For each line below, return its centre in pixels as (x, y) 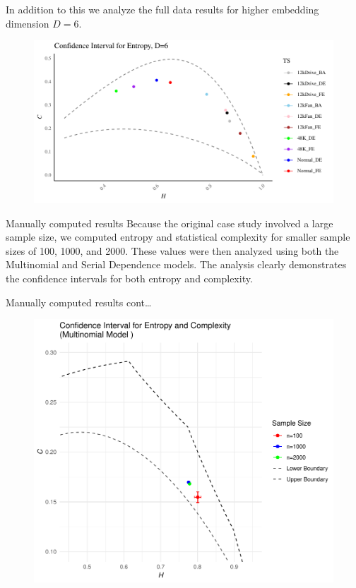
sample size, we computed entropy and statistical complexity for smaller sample (178, 237)
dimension (28, 23)
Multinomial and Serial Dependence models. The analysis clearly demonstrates (176, 264)
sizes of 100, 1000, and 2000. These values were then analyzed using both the (172, 250)
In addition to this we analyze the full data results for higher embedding (162, 9)
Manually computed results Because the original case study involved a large (170, 223)
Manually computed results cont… (79, 302)
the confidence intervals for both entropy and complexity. (129, 278)
